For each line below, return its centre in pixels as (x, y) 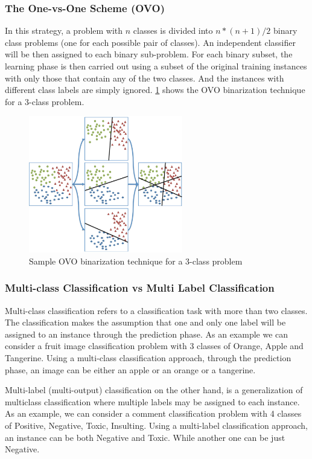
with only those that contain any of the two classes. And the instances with (145, 78)
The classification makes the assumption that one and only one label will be (145, 322)
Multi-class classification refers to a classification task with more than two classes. (156, 310)
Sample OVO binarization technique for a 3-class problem (136, 261)
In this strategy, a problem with (64, 30)
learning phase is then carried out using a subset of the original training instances (156, 66)
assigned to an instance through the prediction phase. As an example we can (147, 334)
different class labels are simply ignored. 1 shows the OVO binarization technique (155, 90)
